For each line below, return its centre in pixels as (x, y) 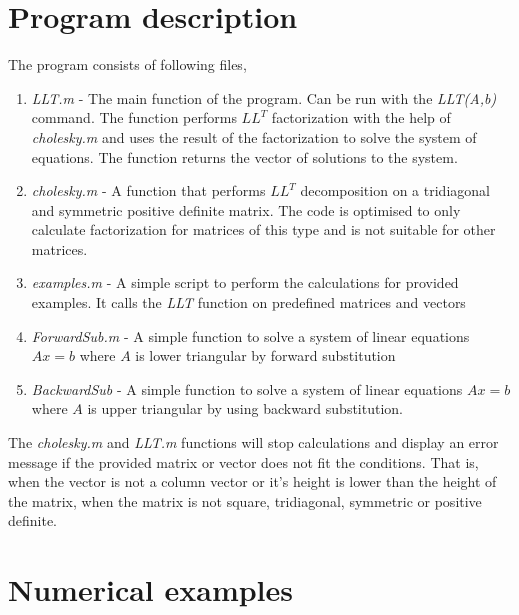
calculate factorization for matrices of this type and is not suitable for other (263, 229)
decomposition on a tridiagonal (395, 190)
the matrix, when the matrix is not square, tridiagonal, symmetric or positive (245, 500)
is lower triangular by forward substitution (265, 355)
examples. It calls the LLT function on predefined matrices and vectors (248, 302)
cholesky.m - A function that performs (148, 190)
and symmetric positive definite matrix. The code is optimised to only (246, 209)
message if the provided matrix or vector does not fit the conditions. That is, (243, 461)
